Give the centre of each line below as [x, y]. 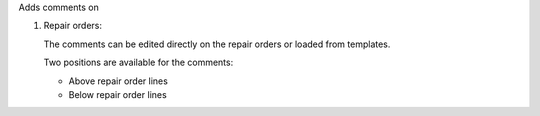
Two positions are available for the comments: [138, 62]
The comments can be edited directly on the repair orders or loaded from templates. [217, 44]
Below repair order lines [117, 94]
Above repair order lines [118, 81]
